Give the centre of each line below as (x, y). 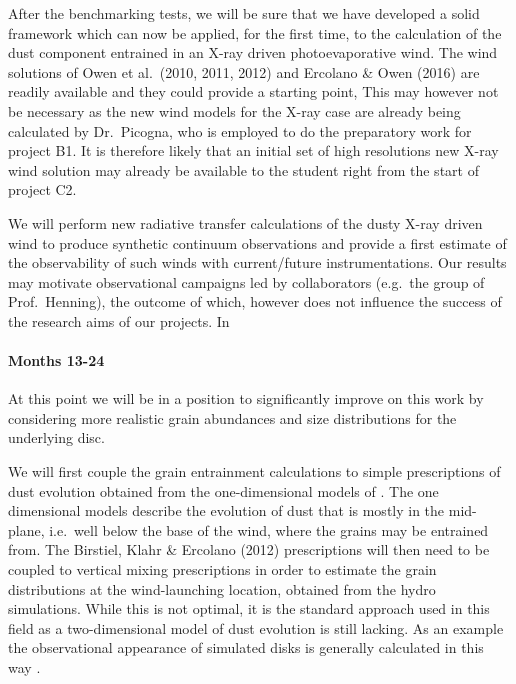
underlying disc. (56, 437)
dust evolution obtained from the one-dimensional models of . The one (223, 490)
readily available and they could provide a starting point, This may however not (253, 91)
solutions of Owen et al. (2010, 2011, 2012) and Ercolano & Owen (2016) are (244, 71)
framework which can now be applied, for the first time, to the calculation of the (255, 32)
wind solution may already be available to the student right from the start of (243, 169)
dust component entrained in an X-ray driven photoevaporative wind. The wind (253, 52)
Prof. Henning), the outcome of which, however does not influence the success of (255, 301)
